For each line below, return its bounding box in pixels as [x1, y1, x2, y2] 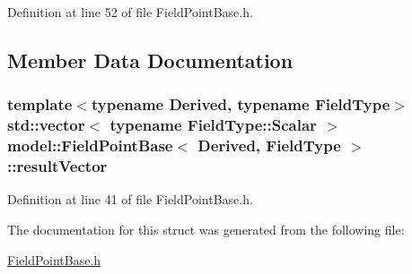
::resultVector [7, 155, 108, 177]
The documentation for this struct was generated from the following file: [7, 219, 405, 238]
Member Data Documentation [7, 46, 294, 73]
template [7, 93, 73, 116]
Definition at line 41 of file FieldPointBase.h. [7, 190, 253, 209]
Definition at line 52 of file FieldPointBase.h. [7, 3, 253, 21]
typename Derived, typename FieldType [91, 93, 390, 116]
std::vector [7, 114, 85, 136]
